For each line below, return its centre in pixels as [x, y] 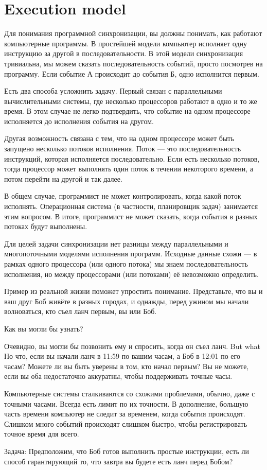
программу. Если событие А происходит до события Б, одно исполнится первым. [132, 73]
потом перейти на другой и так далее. [63, 178]
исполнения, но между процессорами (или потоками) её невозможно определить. [131, 274]
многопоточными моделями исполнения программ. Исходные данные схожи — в [131, 254]
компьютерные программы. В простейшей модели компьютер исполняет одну [126, 43]
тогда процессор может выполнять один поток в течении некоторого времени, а [129, 169]
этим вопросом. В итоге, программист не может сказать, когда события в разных [131, 216]
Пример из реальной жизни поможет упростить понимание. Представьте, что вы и [133, 291]
